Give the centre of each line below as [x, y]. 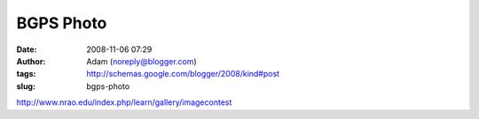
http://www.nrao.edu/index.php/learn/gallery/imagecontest [124, 102]
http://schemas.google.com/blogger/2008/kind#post [183, 74]
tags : [26, 74]
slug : [26, 86]
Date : [27, 49]
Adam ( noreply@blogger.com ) [141, 61]
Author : [31, 61]
